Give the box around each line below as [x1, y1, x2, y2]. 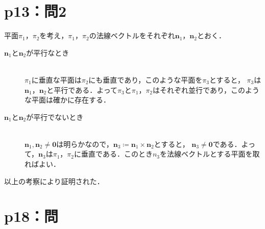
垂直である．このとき [81, 148, 153, 159]
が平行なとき [26, 47, 69, 58]
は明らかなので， [56, 138, 113, 149]
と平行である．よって [46, 84, 118, 95]
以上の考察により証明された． [4, 175, 104, 186]
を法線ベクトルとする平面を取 [159, 148, 260, 159]
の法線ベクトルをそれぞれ [89, 30, 175, 41]
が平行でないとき [26, 111, 84, 122]
